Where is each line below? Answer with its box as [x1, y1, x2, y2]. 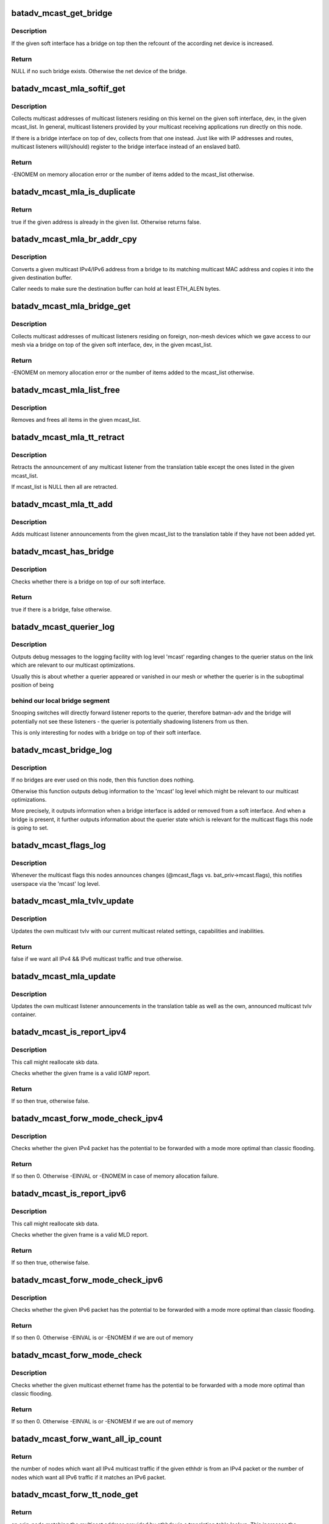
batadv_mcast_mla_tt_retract [11, 432, 125, 443]
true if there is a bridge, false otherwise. [11, 605, 112, 613]
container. [11, 1011, 37, 1018]
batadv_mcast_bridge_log [11, 744, 112, 755]
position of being [11, 682, 54, 689]
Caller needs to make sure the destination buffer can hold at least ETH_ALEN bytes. [11, 285, 221, 293]
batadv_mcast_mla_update [11, 971, 116, 981]
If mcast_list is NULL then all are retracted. [11, 483, 118, 491]
